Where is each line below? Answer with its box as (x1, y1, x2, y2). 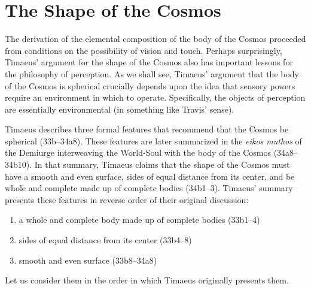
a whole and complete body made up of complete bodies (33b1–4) (19, 213, 260, 226)
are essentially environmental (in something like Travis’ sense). (5, 102, 234, 115)
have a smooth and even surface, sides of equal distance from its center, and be (5, 170, 295, 182)
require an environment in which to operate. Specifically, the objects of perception (5, 91, 306, 104)
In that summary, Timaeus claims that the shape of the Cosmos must (34, 158, 290, 171)
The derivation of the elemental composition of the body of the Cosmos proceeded (5, 32, 306, 45)
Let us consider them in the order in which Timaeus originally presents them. (5, 274, 289, 286)
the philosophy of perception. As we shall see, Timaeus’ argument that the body (5, 67, 300, 80)
